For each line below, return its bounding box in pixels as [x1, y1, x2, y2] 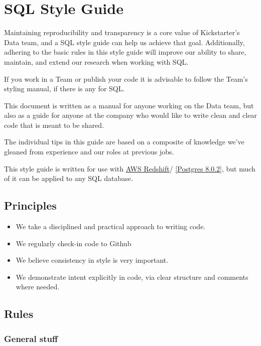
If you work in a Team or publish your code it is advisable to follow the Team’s [4, 73, 248, 84]
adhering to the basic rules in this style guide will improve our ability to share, [4, 47, 246, 57]
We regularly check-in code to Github [16, 238, 132, 248]
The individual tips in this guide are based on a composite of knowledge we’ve [4, 136, 244, 147]
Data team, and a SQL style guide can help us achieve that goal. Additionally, [4, 37, 245, 47]
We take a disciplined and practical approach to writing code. [16, 221, 206, 232]
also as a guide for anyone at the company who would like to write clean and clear [4, 110, 257, 120]
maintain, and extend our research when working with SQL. [4, 56, 189, 67]
